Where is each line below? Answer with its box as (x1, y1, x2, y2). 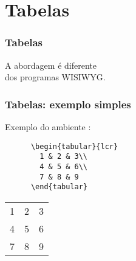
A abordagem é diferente (5, 58, 97, 71)
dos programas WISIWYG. (5, 71, 106, 83)
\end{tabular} (30, 183, 88, 192)
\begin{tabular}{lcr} (30, 142, 118, 151)
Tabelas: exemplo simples (5, 96, 131, 111)
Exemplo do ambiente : (5, 120, 91, 133)
